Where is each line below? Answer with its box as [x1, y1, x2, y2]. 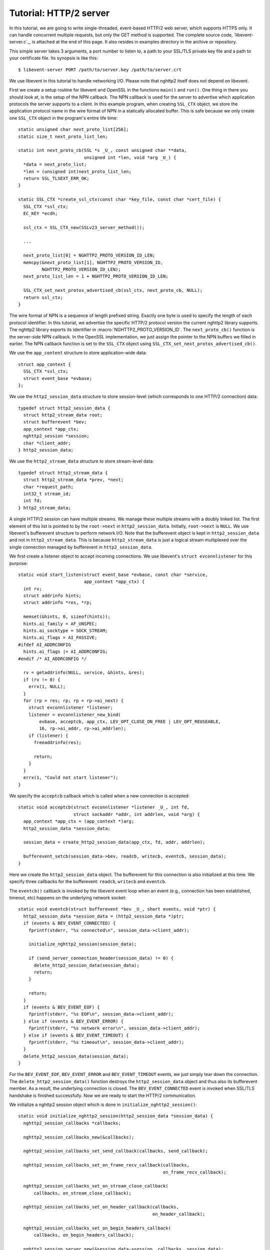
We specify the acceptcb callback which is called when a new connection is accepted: [9, 793, 190, 798]
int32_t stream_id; [23, 490, 71, 496]
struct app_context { [18, 361, 71, 367]
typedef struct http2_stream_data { [18, 470, 108, 475]
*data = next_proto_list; [23, 161, 87, 167]
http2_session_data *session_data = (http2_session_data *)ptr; [23, 913, 184, 919]
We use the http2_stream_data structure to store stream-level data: [9, 458, 154, 464]
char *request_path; [23, 484, 74, 489]
